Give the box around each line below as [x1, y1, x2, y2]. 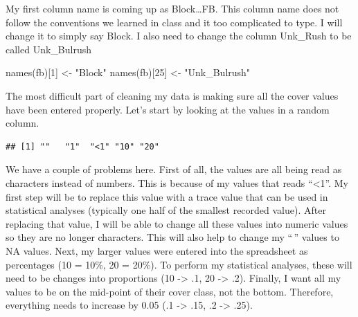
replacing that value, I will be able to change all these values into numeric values [6, 216, 348, 230]
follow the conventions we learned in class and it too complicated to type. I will [6, 15, 343, 29]
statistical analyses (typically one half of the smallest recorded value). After [6, 203, 326, 217]
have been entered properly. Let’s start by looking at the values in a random [6, 102, 330, 116]
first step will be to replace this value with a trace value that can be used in [6, 189, 328, 203]
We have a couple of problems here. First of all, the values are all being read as [6, 162, 342, 176]
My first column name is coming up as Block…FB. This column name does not [6, 1, 339, 15]
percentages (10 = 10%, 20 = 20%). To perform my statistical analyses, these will [6, 257, 352, 271]
